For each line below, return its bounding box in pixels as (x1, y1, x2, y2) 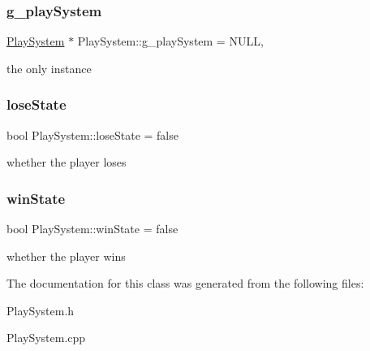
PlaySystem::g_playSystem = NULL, (77, 32, 264, 50)
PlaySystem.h (6, 301, 75, 318)
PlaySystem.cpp (6, 329, 86, 346)
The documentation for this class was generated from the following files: (6, 275, 364, 292)
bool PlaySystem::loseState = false (6, 126, 179, 143)
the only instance (6, 59, 92, 76)
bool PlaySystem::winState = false (6, 220, 179, 237)
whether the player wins (6, 247, 126, 264)
